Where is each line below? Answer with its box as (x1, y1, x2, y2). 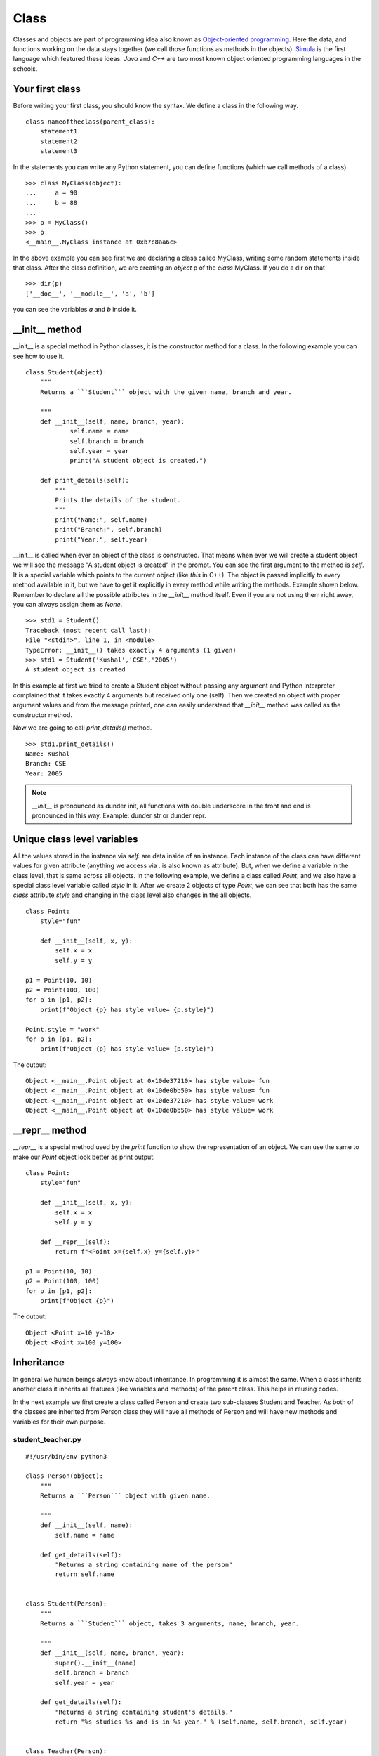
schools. (13, 64, 38, 73)
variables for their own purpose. (13, 1417, 106, 1426)
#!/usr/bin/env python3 (25, 1453, 107, 1460)
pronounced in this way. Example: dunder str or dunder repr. (32, 811, 206, 820)
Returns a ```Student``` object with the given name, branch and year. (39, 388, 292, 396)
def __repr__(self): (39, 1238, 111, 1246)
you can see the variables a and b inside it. (13, 306, 137, 314)
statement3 (39, 148, 78, 155)
